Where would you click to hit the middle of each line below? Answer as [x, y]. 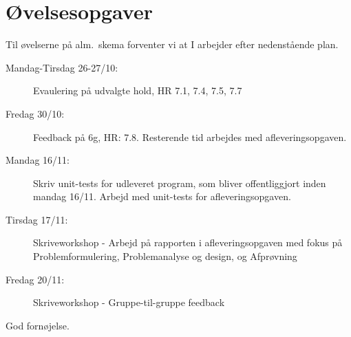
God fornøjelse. [38, 325]
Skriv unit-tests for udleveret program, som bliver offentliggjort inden [180, 183]
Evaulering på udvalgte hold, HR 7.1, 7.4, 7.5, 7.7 [138, 90]
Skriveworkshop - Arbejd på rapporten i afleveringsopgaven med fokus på [188, 242]
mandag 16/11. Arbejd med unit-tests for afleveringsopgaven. [162, 196]
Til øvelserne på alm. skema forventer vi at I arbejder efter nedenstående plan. [172, 44]
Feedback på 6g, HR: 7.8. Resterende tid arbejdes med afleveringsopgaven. [190, 137]
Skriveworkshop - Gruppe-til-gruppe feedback [129, 302]
